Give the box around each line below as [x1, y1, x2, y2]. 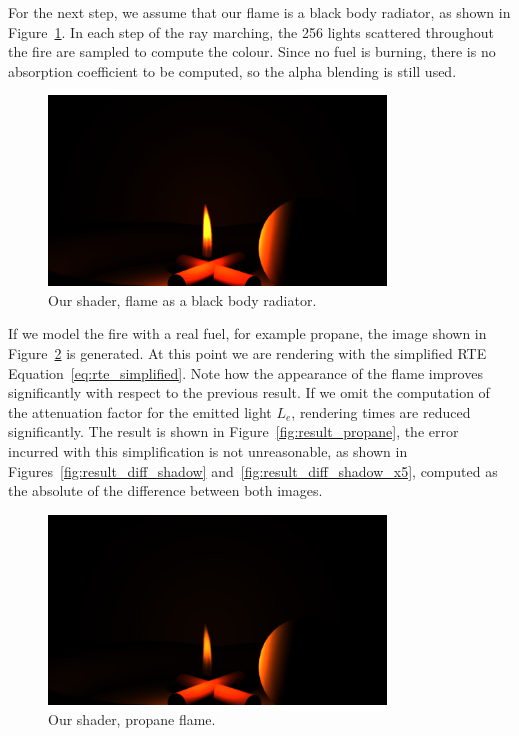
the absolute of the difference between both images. [8, 480, 323, 501]
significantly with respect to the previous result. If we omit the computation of [8, 382, 490, 403]
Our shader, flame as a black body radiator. [48, 289, 317, 310]
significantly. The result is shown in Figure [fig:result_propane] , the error [8, 421, 459, 442]
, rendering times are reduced [291, 401, 471, 422]
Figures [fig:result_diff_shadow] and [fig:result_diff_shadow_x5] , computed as [8, 460, 498, 481]
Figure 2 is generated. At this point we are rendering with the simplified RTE [8, 342, 487, 363]
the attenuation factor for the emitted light [8, 401, 272, 422]
